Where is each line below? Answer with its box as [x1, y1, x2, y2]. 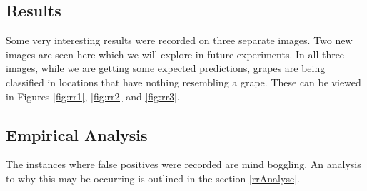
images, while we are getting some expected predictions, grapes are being [6, 61, 326, 76]
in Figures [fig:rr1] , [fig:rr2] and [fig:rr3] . [6, 88, 180, 103]
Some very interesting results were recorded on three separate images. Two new [6, 33, 353, 48]
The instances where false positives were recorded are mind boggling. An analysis [6, 157, 361, 172]
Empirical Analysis [6, 123, 148, 145]
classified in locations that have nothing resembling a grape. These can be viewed [6, 74, 361, 89]
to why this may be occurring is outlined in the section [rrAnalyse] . [6, 170, 300, 185]
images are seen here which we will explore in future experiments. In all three [6, 46, 345, 61]
